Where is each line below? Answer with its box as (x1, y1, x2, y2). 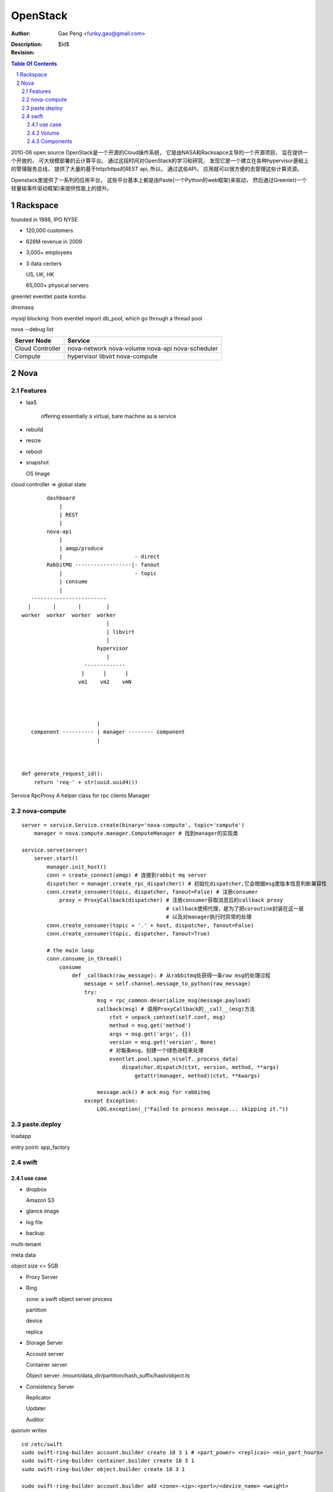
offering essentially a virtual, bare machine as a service (41, 412, 177, 420)
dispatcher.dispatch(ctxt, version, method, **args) (122, 1064, 279, 1071)
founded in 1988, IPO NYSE (11, 216, 78, 223)
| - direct (59, 553, 160, 560)
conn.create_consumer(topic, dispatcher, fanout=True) (46, 930, 210, 937)
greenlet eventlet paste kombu (11, 292, 86, 300)
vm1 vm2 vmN (77, 678, 132, 685)
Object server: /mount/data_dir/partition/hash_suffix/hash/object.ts (26, 1372, 190, 1379)
